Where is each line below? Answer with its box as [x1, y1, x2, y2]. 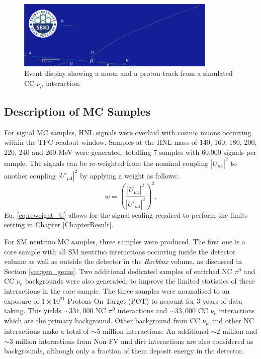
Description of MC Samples [4, 103, 151, 119]
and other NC [211, 315, 254, 325]
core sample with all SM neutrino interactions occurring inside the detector [4, 246, 236, 256]
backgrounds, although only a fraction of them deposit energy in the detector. [4, 345, 244, 356]
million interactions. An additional [103, 326, 209, 336]
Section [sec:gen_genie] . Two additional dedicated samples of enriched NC [4, 265, 232, 276]
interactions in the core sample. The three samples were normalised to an [4, 286, 230, 296]
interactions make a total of [4, 326, 89, 336]
